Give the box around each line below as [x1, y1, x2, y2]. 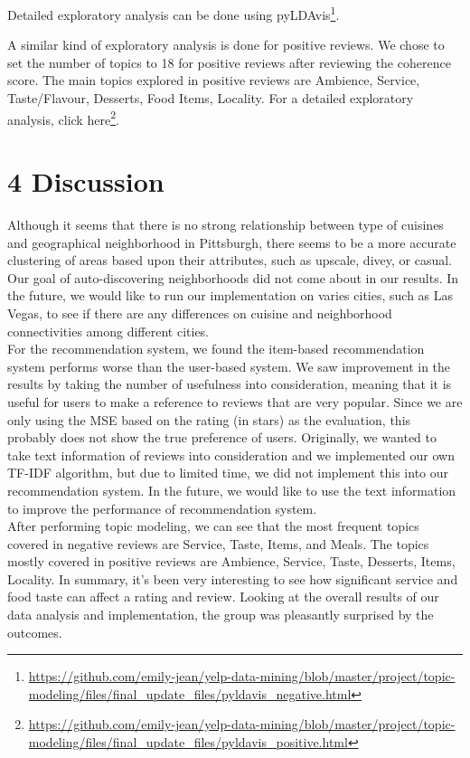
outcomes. [7, 622, 62, 641]
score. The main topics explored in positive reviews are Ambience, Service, [7, 71, 420, 90]
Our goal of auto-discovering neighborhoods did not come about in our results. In [7, 268, 459, 287]
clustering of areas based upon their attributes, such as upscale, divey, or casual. [7, 251, 452, 270]
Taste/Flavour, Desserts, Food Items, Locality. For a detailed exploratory [7, 89, 414, 108]
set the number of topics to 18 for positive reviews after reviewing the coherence [7, 52, 451, 71]
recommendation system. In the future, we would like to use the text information [7, 480, 456, 499]
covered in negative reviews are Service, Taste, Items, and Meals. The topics [7, 534, 429, 553]
